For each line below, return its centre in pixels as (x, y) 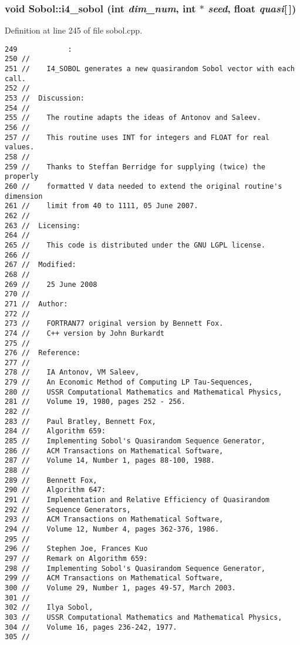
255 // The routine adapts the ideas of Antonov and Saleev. (133, 118)
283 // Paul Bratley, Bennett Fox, (80, 421)
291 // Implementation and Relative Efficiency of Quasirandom (137, 500)
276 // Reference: (43, 353)
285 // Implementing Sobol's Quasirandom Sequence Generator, (135, 441)
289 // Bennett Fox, (51, 480)
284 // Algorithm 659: (55, 431)
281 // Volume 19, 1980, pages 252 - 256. (95, 402)
